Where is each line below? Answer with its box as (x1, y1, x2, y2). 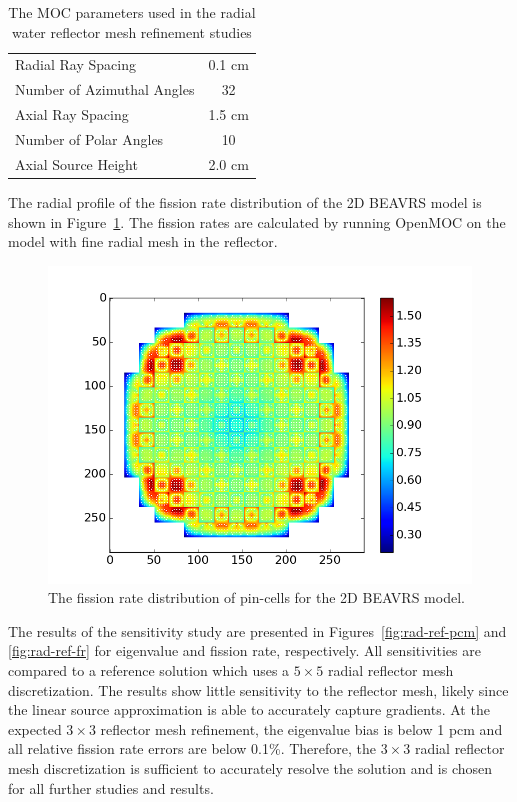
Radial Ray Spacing (15, 54, 136, 75)
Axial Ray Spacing (15, 104, 129, 125)
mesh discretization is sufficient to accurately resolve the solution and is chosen (8, 758, 493, 779)
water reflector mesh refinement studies (11, 21, 252, 42)
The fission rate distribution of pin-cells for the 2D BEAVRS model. (48, 587, 465, 608)
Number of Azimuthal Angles (15, 79, 195, 100)
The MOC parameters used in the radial (8, 2, 256, 22)
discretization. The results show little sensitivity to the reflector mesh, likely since (8, 679, 509, 700)
